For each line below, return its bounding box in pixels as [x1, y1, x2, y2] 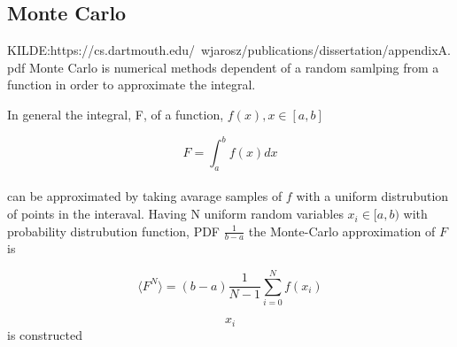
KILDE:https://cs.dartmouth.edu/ [7, 41, 195, 59]
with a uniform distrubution [296, 187, 449, 205]
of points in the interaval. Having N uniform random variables [7, 204, 344, 223]
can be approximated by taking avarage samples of [7, 187, 283, 205]
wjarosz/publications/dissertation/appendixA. [200, 41, 451, 59]
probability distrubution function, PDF [7, 221, 221, 240]
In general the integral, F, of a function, [7, 104, 224, 123]
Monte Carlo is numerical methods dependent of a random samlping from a [28, 58, 439, 76]
